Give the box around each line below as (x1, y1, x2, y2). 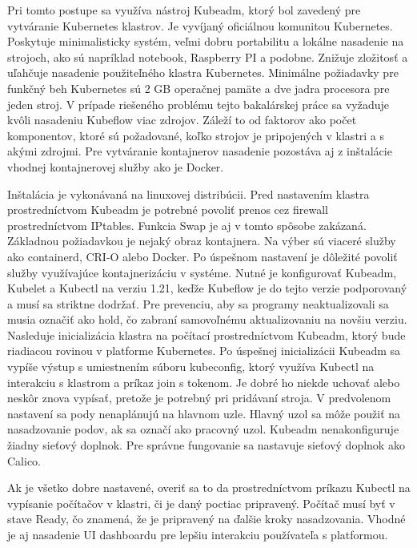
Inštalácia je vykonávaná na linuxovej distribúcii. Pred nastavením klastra (7, 185, 370, 202)
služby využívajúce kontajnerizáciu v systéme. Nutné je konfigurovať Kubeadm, (7, 264, 397, 280)
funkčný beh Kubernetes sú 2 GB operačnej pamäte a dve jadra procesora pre (7, 79, 390, 96)
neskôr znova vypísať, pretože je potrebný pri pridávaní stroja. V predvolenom (7, 389, 391, 406)
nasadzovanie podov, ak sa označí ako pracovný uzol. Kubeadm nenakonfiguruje (7, 421, 399, 437)
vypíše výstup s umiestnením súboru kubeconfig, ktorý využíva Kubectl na (7, 358, 375, 375)
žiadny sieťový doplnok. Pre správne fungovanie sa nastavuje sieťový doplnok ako (7, 437, 405, 453)
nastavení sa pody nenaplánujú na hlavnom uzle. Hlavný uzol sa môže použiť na (7, 405, 401, 421)
